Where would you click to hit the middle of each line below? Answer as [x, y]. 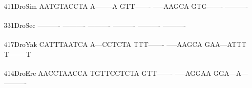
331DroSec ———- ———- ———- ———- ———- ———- [95, 25]
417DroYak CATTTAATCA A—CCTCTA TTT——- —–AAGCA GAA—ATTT [125, 44]
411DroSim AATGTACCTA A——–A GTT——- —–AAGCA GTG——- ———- [126, 6]
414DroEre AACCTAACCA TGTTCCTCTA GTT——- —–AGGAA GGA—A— [126, 73]
